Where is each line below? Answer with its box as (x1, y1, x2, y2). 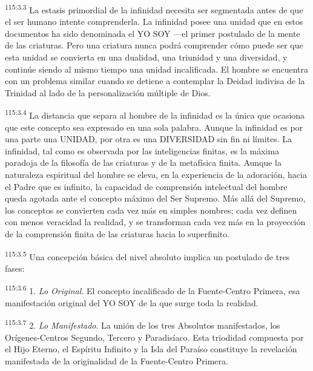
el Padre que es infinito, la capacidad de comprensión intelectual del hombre (5, 180, 288, 192)
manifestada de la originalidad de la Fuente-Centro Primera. (5, 354, 228, 367)
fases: (5, 261, 25, 274)
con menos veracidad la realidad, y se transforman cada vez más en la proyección (5, 215, 306, 228)
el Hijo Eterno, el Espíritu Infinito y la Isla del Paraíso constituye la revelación (5, 343, 297, 355)
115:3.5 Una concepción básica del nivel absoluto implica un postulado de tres (5, 248, 290, 263)
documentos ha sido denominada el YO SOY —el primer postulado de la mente (5, 27, 300, 39)
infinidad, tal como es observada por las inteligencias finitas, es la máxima (5, 144, 280, 157)
